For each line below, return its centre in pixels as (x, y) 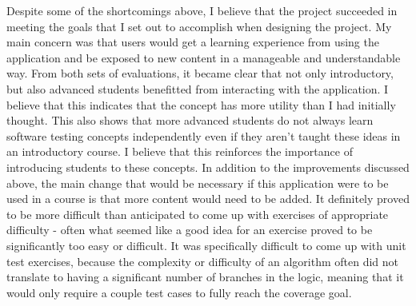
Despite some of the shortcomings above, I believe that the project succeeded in (202, 10)
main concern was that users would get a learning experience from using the (193, 42)
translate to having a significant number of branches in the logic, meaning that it (205, 277)
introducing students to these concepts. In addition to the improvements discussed (208, 167)
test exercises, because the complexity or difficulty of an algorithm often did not (203, 261)
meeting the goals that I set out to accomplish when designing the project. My (199, 26)
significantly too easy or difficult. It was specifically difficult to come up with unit (206, 245)
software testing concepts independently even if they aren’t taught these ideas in (204, 135)
